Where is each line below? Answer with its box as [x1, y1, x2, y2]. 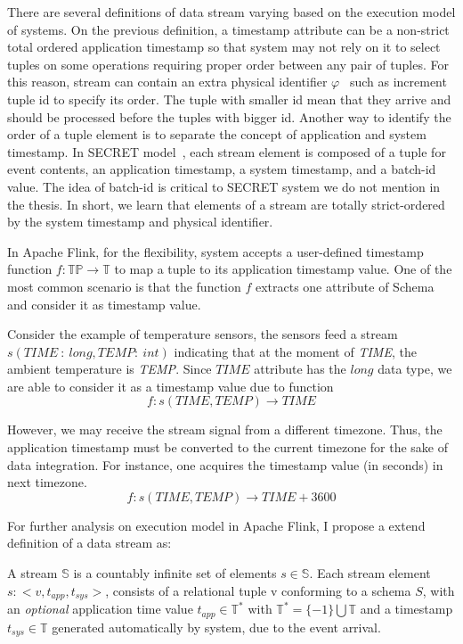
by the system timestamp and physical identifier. [7, 212, 273, 231]
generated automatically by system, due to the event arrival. [52, 617, 381, 636]
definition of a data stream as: [7, 533, 172, 552]
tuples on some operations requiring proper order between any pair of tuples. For [7, 54, 449, 73]
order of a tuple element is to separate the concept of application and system [7, 125, 426, 144]
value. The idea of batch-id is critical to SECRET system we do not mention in [7, 177, 441, 195]
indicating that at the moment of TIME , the [174, 342, 417, 360]
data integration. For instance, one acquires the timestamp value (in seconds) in [7, 455, 443, 474]
